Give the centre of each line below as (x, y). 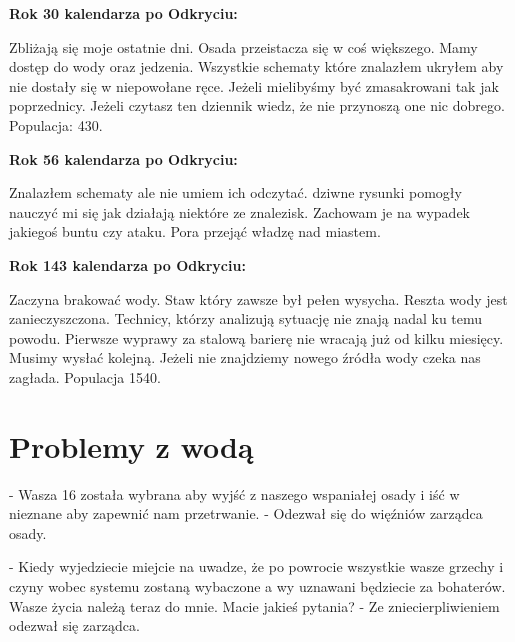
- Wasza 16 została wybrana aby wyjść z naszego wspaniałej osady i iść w (234, 493)
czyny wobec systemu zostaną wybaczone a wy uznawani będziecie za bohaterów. (257, 586)
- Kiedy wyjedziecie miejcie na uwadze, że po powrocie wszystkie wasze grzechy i (256, 566)
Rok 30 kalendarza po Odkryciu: (123, 13)
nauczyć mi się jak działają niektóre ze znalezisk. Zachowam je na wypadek (240, 211)
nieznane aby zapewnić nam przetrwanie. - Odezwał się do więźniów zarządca (246, 513)
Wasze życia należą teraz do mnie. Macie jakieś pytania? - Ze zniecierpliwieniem (254, 605)
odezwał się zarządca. (74, 625)
